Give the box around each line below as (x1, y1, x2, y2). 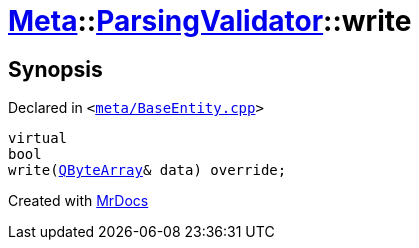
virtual (8, 130, 68, 147)
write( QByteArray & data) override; (8, 162, 287, 179)
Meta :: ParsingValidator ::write (8, 4, 412, 38)
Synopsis (8, 56, 103, 82)
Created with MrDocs (8, 192, 149, 210)
